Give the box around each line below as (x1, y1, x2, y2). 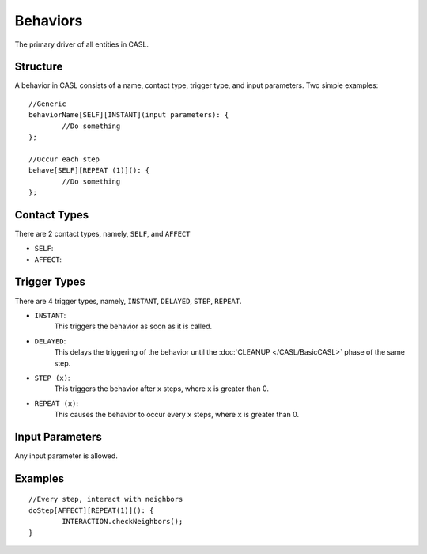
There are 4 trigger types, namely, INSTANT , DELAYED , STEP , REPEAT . (14, 296, 242, 305)
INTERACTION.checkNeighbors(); (62, 517, 183, 526)
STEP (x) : (34, 373, 70, 382)
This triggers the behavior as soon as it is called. (54, 321, 213, 332)
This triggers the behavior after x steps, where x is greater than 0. (54, 384, 269, 393)
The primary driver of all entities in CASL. (14, 40, 149, 49)
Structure (14, 60, 63, 74)
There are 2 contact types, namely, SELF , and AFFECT (14, 229, 191, 238)
